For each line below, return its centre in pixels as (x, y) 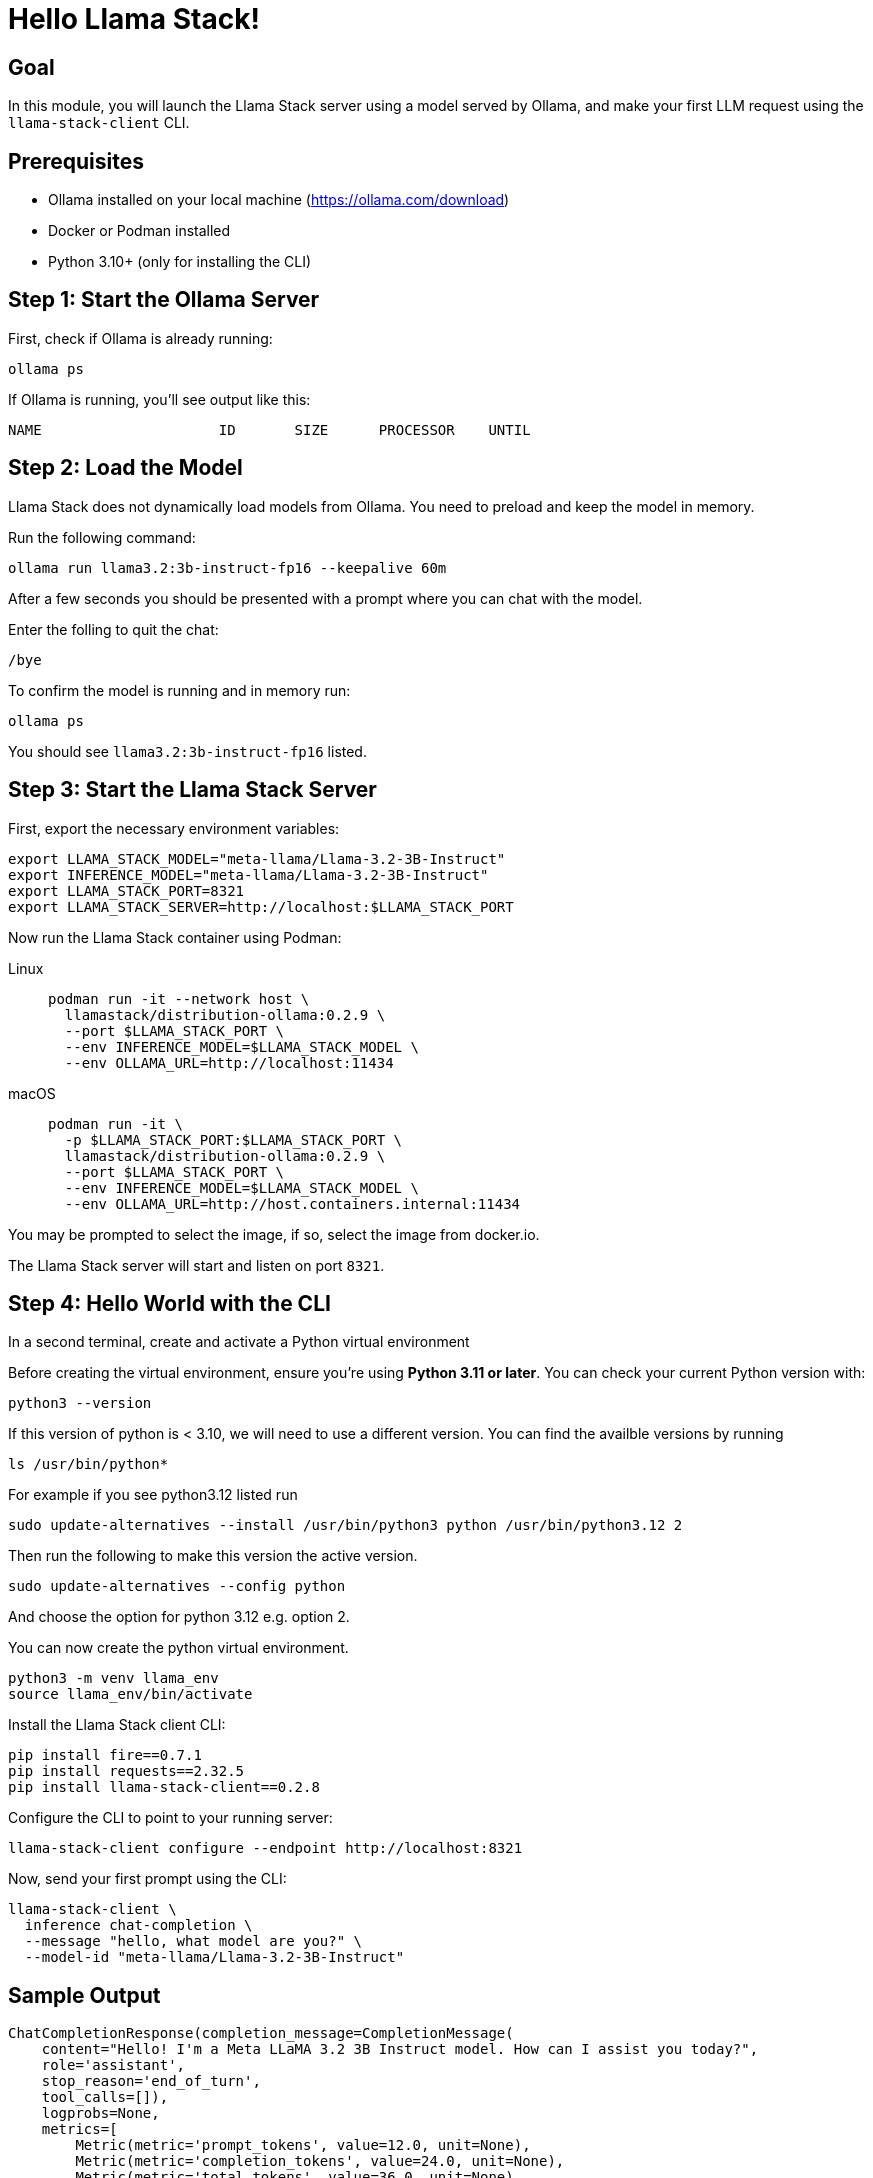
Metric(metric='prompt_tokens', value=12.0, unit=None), (303, 2145)
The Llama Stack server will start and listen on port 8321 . (196, 1265)
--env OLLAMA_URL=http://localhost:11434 (229, 1062)
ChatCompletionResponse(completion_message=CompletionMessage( (261, 2033)
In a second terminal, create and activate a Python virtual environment (239, 1342)
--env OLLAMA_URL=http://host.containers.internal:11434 (292, 1203)
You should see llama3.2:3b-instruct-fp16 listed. (187, 751)
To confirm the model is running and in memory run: (179, 690)
